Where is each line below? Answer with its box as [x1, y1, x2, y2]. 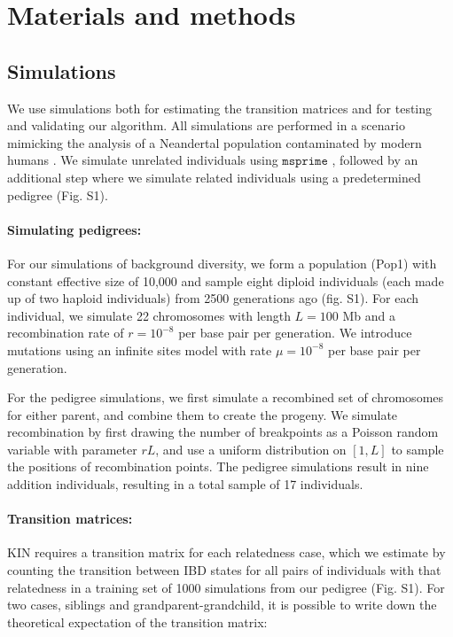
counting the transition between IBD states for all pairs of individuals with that [7, 561, 441, 579]
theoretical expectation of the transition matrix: [7, 612, 268, 631]
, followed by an [332, 151, 418, 169]
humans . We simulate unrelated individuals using [7, 151, 278, 169]
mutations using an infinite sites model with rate [7, 340, 272, 359]
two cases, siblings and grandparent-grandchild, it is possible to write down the [7, 595, 437, 614]
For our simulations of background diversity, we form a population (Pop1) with [7, 253, 437, 272]
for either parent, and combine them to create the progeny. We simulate [7, 405, 398, 423]
